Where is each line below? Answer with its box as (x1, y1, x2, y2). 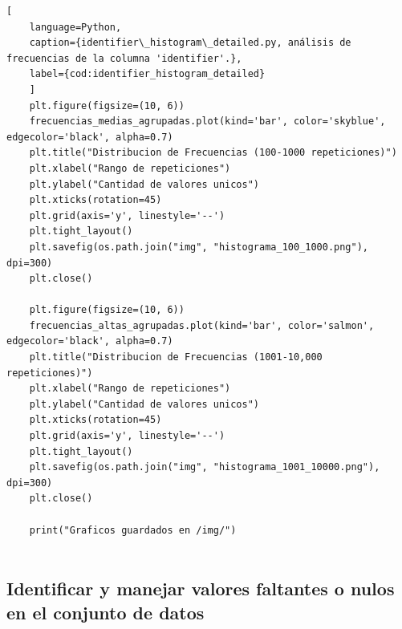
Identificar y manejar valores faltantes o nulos (6, 576, 395, 601)
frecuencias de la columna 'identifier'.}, (6, 52, 242, 64)
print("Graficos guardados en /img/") (29, 524, 237, 536)
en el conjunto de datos (6, 599, 205, 624)
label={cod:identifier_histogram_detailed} (29, 68, 266, 80)
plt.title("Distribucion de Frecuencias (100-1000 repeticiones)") (29, 147, 397, 159)
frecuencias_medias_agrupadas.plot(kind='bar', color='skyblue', (29, 116, 386, 128)
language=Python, (29, 21, 122, 33)
